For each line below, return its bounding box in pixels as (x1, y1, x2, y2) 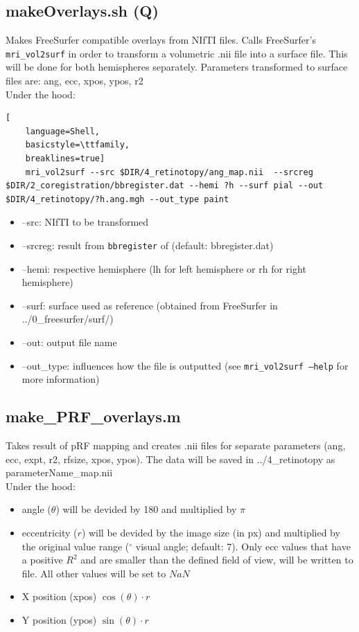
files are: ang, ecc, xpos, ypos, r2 (6, 73, 143, 88)
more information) (21, 372, 100, 386)
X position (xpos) (21, 589, 97, 604)
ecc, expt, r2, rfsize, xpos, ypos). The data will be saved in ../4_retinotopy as (6, 451, 335, 466)
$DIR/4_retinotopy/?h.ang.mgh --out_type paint (6, 194, 229, 204)
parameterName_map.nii (6, 465, 113, 480)
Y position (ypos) (21, 613, 97, 626)
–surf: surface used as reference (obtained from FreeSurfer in (21, 298, 278, 312)
